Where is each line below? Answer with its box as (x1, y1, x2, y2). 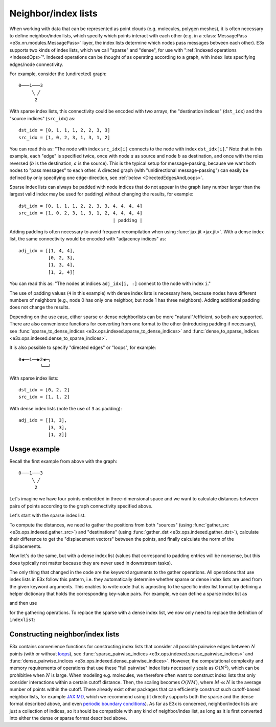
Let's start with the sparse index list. (9, 512, 86, 519)
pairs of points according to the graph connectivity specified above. (9, 503, 153, 509)
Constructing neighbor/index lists (9, 630, 120, 639)
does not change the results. (9, 304, 70, 311)
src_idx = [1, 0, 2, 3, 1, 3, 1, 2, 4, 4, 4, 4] (18, 210, 143, 216)
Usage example (9, 445, 60, 453)
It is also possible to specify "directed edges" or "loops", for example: (9, 344, 156, 350)
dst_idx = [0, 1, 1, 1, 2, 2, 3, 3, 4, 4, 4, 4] (18, 203, 143, 209)
